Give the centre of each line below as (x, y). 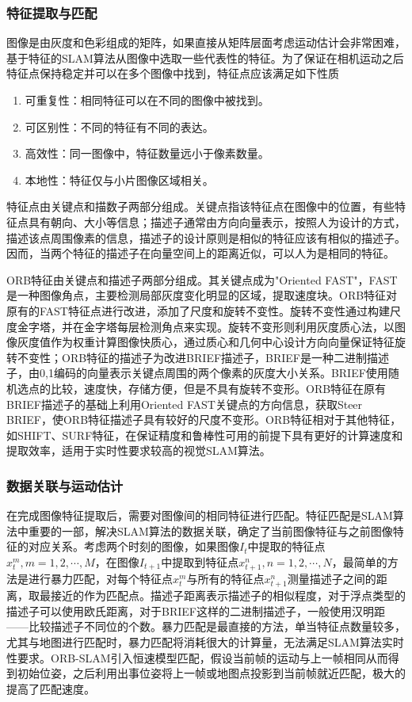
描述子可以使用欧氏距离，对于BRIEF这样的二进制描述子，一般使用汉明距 (196, 610)
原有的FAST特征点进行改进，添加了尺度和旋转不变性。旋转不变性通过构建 (198, 310)
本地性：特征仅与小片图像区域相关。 (119, 179)
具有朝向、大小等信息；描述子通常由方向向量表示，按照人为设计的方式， (217, 221)
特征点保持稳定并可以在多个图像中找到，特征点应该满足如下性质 (173, 73)
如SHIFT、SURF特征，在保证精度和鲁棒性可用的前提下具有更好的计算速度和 (205, 435)
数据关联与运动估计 (65, 485)
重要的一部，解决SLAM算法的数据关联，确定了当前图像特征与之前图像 (210, 530)
